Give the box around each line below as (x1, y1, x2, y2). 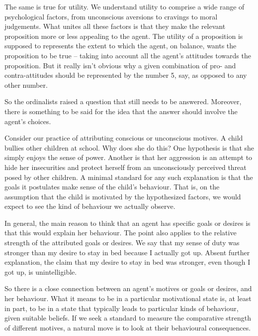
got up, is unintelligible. (4, 266, 77, 277)
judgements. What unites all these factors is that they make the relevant (4, 21, 226, 31)
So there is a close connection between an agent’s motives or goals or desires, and (4, 283, 252, 294)
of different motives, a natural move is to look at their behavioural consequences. (4, 322, 251, 333)
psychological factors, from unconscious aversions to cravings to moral (4, 11, 218, 21)
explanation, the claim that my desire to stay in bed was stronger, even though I (4, 257, 251, 267)
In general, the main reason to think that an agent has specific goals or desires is (4, 217, 251, 228)
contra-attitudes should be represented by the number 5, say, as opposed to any (4, 70, 247, 80)
